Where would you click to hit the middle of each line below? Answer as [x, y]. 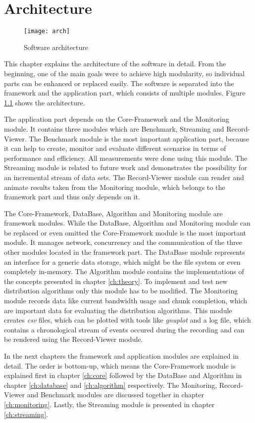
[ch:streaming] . [26, 414]
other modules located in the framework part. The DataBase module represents [125, 252]
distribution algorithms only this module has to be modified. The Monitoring [121, 291]
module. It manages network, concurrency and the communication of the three [123, 242]
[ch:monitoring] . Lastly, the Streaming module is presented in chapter [109, 404]
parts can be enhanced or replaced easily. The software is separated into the [119, 83]
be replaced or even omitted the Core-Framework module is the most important [125, 232]
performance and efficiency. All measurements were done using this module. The [126, 158]
